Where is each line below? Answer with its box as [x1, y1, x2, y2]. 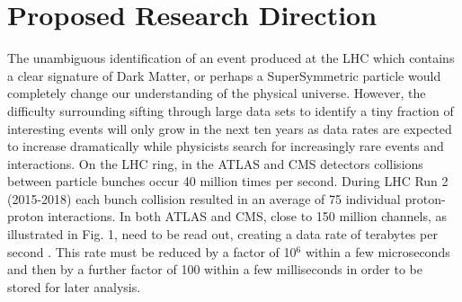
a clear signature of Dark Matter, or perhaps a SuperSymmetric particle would [7, 66, 441, 84]
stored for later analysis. [7, 277, 141, 296]
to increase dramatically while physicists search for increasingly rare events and [7, 137, 444, 155]
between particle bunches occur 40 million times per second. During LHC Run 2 [7, 172, 449, 191]
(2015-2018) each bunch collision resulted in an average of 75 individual [7, 189, 401, 208]
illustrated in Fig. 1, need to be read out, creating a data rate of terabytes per [7, 225, 438, 244]
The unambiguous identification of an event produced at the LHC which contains [7, 49, 455, 67]
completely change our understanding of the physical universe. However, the [7, 84, 426, 102]
